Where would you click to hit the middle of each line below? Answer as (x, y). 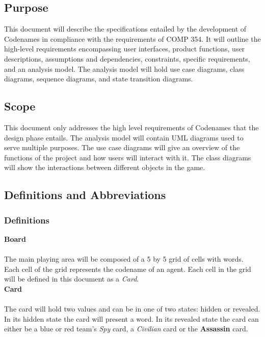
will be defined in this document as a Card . (72, 279)
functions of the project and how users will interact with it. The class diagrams (128, 157)
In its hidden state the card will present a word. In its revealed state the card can (131, 318)
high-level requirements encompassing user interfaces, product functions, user (125, 49)
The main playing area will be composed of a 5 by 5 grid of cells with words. (124, 259)
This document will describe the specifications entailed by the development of (125, 29)
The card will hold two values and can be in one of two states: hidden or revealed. (132, 309)
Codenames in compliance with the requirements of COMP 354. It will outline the (132, 38)
